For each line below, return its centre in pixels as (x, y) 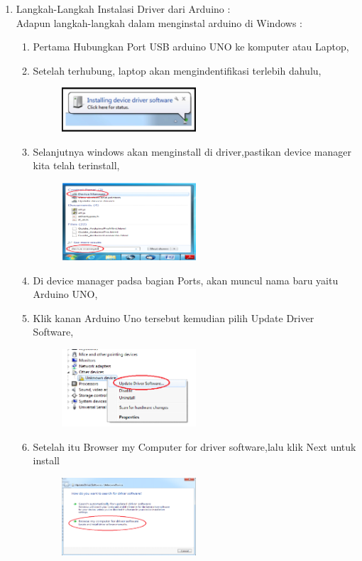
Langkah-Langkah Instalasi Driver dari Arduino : (123, 9)
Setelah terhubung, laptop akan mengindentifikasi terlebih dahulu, (177, 70)
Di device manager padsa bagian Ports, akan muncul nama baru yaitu (186, 280)
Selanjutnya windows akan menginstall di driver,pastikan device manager (192, 151)
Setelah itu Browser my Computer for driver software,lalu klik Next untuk (194, 446)
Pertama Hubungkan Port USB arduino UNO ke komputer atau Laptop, (191, 47)
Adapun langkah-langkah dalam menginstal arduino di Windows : (159, 22)
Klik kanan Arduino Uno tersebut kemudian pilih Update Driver (174, 317)
